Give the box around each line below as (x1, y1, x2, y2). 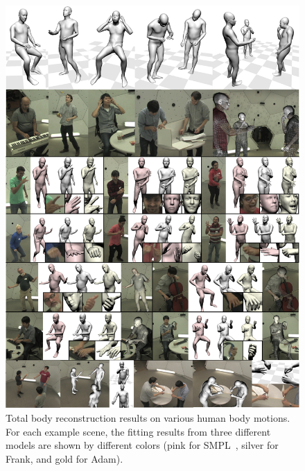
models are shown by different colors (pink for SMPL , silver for (6, 438, 279, 452)
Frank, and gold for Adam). (6, 451, 123, 465)
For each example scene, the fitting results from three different (6, 424, 271, 438)
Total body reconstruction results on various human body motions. (6, 411, 290, 425)
